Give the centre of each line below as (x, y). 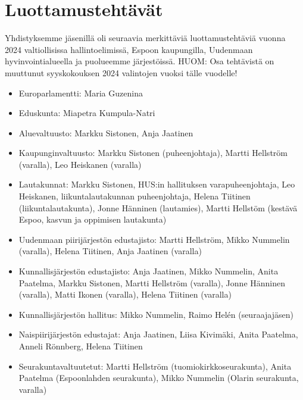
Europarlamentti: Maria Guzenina (81, 93)
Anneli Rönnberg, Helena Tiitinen (81, 346)
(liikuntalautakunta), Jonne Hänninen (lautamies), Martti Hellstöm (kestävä (158, 207)
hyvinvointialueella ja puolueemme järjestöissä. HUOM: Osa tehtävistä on (140, 61)
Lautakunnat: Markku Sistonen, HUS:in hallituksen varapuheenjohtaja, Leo (157, 184)
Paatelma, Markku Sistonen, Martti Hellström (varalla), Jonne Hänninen (152, 282)
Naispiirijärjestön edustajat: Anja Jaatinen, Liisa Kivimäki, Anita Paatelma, (158, 334)
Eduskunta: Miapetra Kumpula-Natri (87, 113)
